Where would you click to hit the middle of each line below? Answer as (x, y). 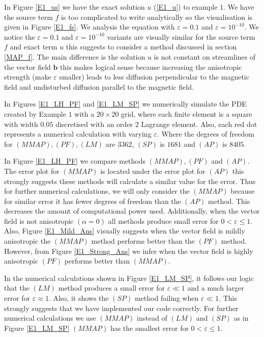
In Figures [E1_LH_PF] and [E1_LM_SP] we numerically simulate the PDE (125, 104)
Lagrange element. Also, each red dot (199, 124)
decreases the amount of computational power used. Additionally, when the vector (132, 211)
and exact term (34, 47)
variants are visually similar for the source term (181, 36)
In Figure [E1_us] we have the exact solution (75, 7)
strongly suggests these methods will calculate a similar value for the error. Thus (130, 181)
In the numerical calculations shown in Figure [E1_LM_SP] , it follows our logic (129, 278)
